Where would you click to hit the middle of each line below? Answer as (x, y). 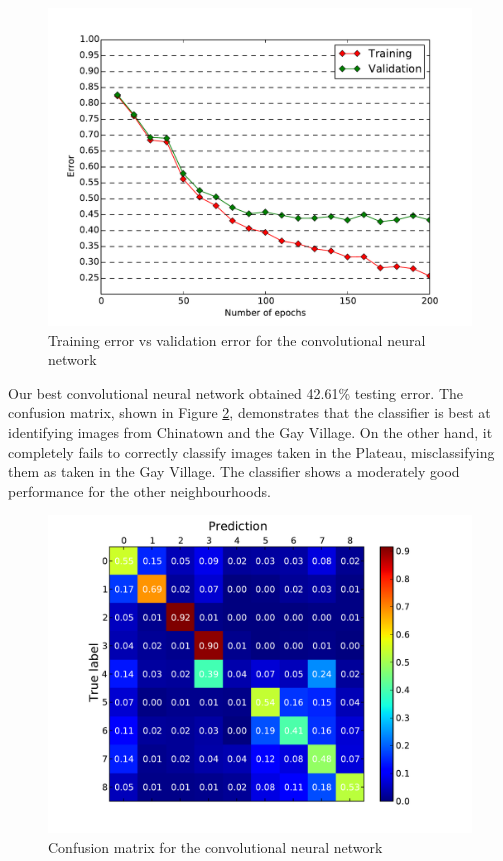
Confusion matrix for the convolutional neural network (215, 846)
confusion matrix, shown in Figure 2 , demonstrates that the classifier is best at (249, 412)
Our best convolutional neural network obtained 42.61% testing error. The (236, 392)
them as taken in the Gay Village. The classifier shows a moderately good (234, 471)
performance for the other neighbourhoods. (139, 490)
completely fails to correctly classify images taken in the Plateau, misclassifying (251, 451)
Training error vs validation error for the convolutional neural (237, 339)
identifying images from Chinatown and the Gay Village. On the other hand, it (250, 431)
